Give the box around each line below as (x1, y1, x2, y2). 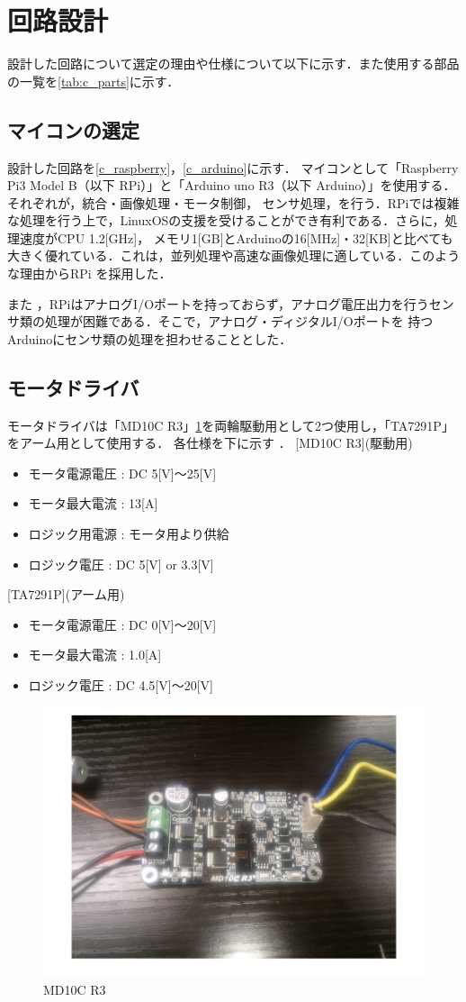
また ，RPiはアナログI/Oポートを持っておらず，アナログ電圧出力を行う (7, 294, 429, 313)
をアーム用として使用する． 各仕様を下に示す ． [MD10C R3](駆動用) (7, 433, 413, 452)
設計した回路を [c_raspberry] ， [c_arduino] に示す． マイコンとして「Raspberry (7, 158, 459, 177)
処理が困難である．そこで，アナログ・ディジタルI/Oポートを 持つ (44, 312, 434, 331)
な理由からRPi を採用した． (7, 264, 172, 283)
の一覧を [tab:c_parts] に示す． (7, 71, 180, 90)
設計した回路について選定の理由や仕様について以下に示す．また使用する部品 (7, 54, 460, 73)
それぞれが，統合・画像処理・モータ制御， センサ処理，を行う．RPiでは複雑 (7, 193, 460, 212)
